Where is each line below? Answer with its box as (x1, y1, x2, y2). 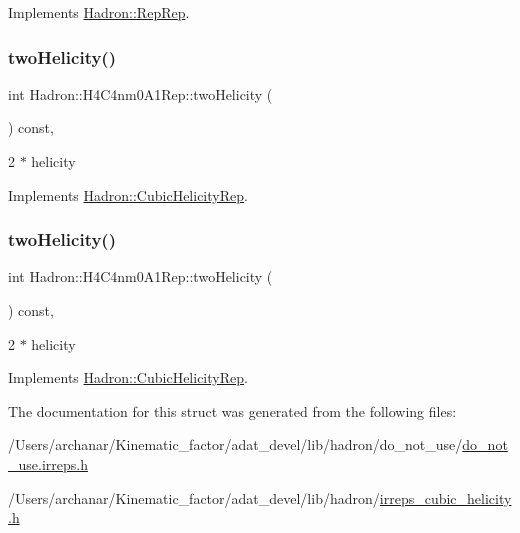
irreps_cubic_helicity (379, 487, 512, 508)
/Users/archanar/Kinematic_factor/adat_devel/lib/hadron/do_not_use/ (8, 434, 463, 455)
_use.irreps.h (8, 453, 88, 474)
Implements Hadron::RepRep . (8, 2, 190, 22)
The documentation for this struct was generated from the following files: (8, 400, 457, 421)
